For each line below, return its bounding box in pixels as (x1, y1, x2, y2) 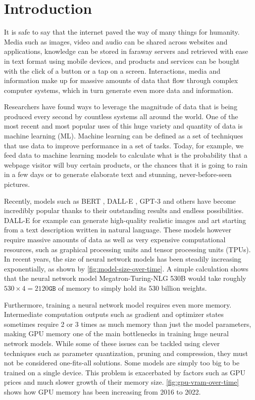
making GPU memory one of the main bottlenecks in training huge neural (4, 328, 229, 339)
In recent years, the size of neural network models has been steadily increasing (4, 254, 242, 264)
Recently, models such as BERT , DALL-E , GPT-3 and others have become (4, 195, 236, 206)
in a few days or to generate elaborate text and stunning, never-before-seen (4, 169, 232, 179)
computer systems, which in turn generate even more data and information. (4, 85, 233, 95)
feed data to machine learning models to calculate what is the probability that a (4, 150, 248, 160)
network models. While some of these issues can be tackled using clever (4, 338, 220, 348)
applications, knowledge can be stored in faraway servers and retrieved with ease (4, 46, 248, 56)
